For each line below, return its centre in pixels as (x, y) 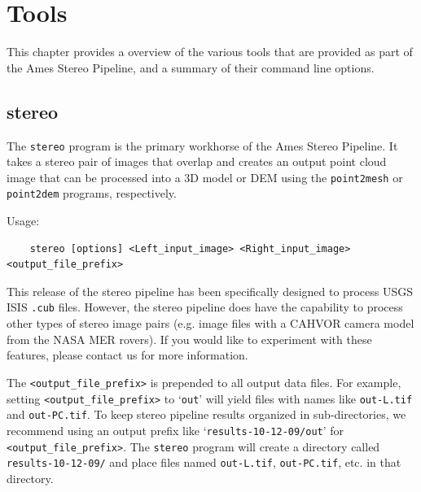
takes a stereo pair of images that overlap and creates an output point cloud (197, 161)
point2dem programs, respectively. (92, 193)
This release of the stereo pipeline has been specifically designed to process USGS (210, 291)
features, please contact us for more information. (127, 355)
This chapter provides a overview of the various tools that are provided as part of (210, 52)
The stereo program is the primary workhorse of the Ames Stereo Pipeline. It (202, 145)
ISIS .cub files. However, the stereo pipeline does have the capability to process (205, 307)
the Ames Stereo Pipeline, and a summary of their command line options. (191, 67)
